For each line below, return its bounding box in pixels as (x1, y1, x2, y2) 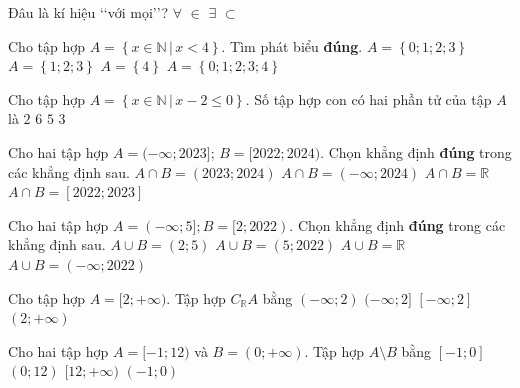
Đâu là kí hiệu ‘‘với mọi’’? (8, 2, 169, 22)
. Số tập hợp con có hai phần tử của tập (245, 88, 492, 109)
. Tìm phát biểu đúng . (221, 35, 363, 56)
